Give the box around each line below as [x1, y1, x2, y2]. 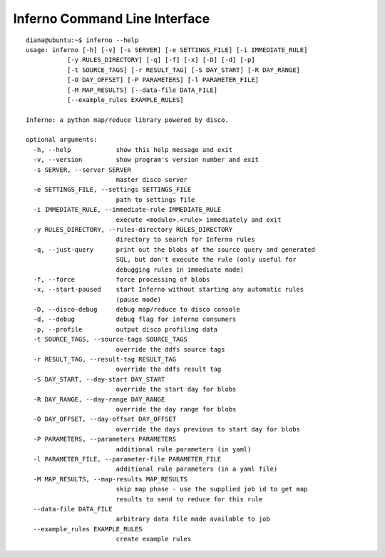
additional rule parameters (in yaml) [115, 445, 252, 453]
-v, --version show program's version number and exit [33, 155, 260, 164]
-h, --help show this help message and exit [33, 145, 233, 153]
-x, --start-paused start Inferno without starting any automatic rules [33, 285, 304, 294]
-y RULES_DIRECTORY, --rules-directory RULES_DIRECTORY [33, 225, 233, 233]
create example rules [115, 535, 192, 543]
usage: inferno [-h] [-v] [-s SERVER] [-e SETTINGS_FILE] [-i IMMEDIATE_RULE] [26, 46, 308, 53]
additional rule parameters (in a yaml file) [115, 465, 278, 474]
